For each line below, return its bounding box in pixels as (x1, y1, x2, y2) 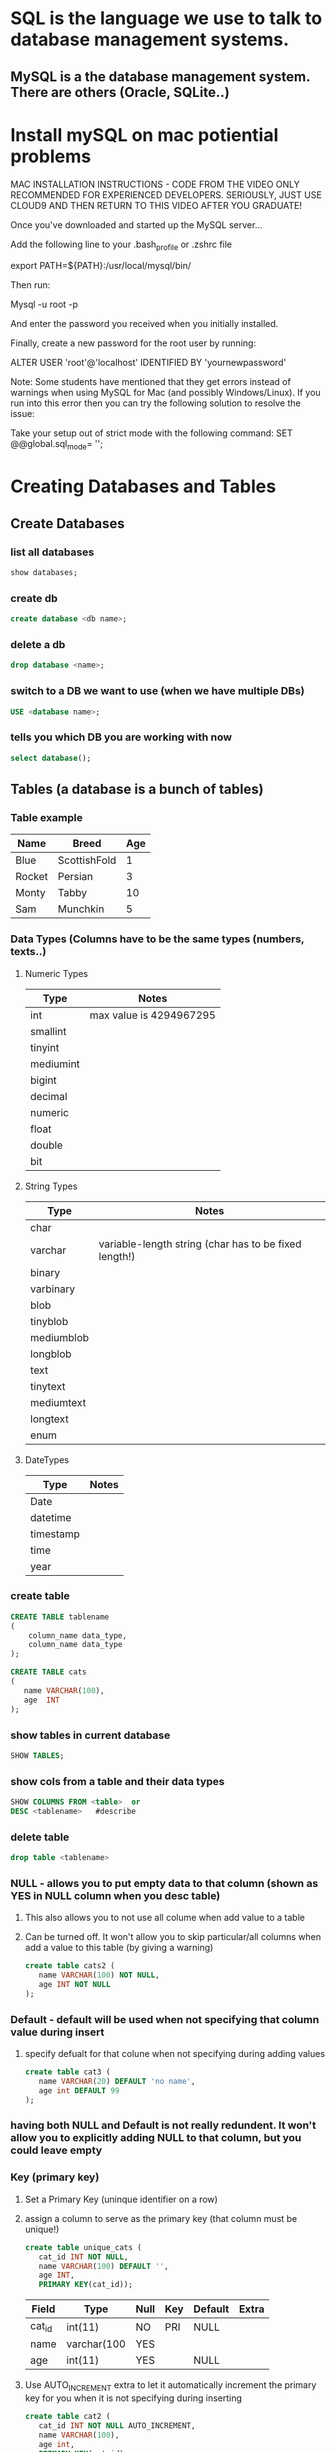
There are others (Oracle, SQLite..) (10, 83, 230, 101)
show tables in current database (10, 1728, 171, 1742)
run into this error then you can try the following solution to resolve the (10, 397, 302, 409)
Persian (57, 870, 94, 884)
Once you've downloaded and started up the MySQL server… (10, 218, 263, 231)
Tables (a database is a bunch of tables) (10, 780, 264, 797)
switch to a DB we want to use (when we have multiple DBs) (10, 684, 305, 698)
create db (10, 591, 58, 605)
